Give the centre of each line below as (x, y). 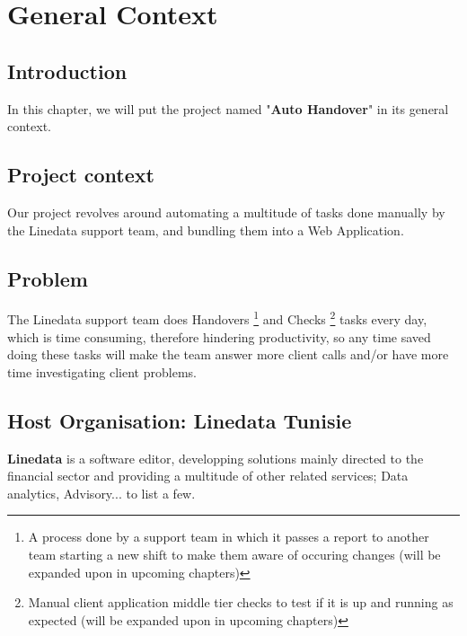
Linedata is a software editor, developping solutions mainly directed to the (216, 458)
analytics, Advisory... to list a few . (101, 493)
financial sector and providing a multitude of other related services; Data (208, 476)
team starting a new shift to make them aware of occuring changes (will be (234, 554)
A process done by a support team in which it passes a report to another (229, 537)
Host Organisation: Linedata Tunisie (180, 420)
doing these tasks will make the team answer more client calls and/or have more (228, 354)
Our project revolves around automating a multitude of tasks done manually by (226, 212)
